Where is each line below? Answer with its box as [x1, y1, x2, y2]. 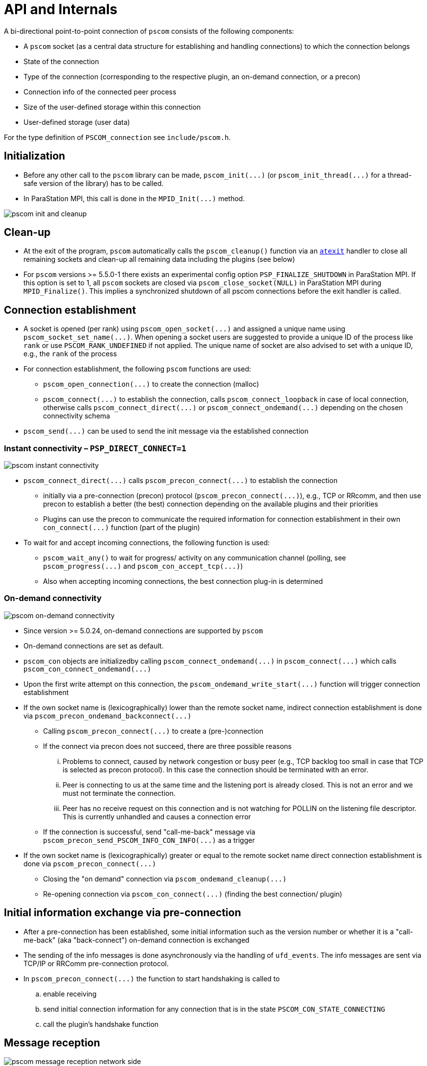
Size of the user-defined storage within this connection [23, 102, 201, 111]
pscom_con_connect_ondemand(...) [23, 665, 152, 673]
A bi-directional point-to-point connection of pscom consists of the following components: [4, 26, 294, 35]
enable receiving [43, 989, 97, 998]
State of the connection [23, 57, 99, 66]
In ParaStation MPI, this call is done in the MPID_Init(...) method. [23, 194, 245, 203]
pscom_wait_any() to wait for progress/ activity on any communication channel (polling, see [43, 554, 346, 562]
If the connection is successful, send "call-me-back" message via [43, 827, 255, 836]
